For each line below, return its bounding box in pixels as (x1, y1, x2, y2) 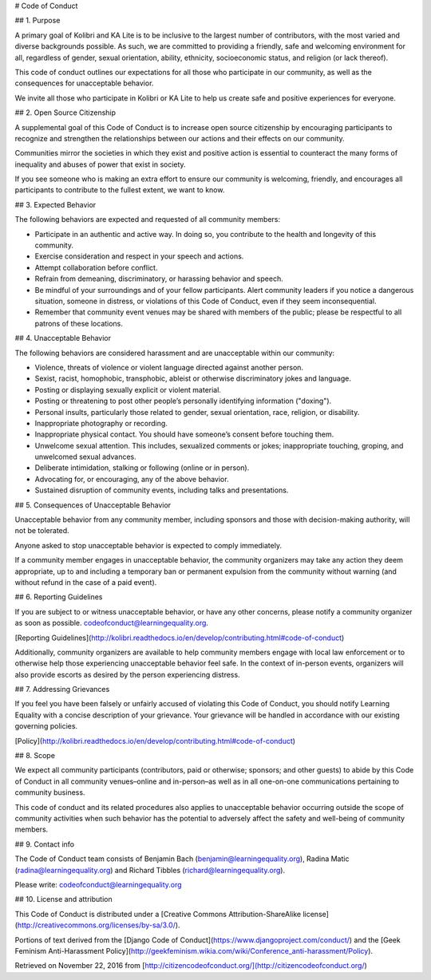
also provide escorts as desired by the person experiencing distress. (14, 670, 240, 679)
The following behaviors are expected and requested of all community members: (14, 215, 281, 224)
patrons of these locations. (34, 318, 124, 328)
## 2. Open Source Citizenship (14, 108, 116, 117)
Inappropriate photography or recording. (34, 418, 168, 428)
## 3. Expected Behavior (14, 200, 97, 209)
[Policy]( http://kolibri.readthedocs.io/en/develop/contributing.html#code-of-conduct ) (14, 736, 295, 745)
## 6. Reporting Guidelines (14, 592, 103, 602)
